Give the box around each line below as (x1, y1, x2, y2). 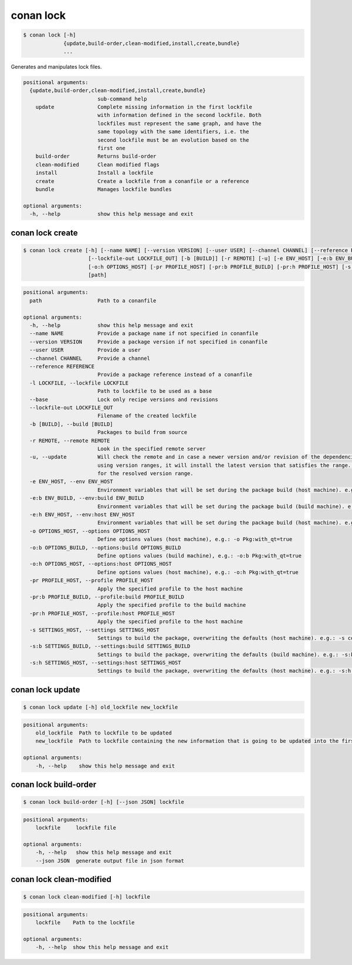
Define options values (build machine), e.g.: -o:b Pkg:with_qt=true (97, 552, 302, 559)
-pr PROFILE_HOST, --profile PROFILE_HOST (29, 577, 154, 584)
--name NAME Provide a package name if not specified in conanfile (29, 330, 259, 337)
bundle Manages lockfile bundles (35, 186, 172, 192)
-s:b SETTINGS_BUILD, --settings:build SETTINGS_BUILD (29, 643, 191, 650)
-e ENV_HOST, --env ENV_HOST (29, 478, 114, 485)
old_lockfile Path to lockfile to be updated (35, 730, 172, 736)
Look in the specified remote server (97, 445, 206, 452)
